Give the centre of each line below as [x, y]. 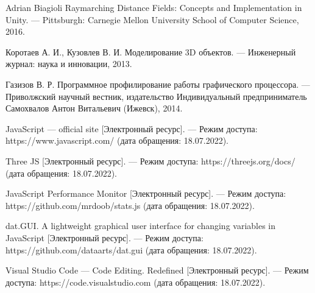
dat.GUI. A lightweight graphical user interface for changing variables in [141, 226]
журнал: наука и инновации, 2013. [69, 64]
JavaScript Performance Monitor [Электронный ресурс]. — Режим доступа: [146, 193]
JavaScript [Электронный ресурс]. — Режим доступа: [104, 237]
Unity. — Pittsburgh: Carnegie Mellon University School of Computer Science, [152, 19]
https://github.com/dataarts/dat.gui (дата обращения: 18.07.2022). [131, 249]
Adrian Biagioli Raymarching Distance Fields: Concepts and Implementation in [154, 7]
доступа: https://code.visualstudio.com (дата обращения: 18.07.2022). [136, 282]
